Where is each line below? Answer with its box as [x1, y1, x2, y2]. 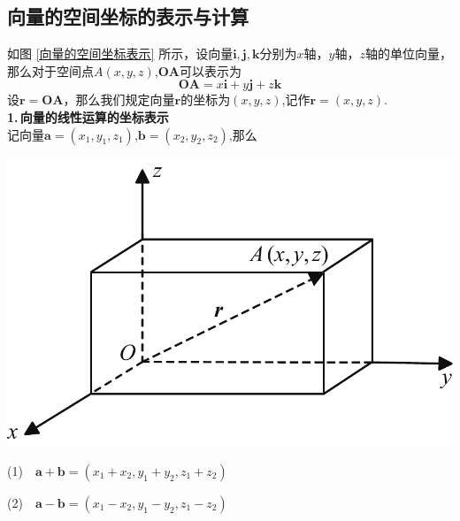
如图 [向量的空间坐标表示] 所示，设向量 [7, 44, 234, 63]
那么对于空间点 [7, 61, 94, 80]
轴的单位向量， [364, 44, 452, 63]
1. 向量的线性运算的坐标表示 [7, 107, 169, 126]
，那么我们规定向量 [63, 90, 175, 109]
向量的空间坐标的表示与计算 [7, 3, 249, 30]
